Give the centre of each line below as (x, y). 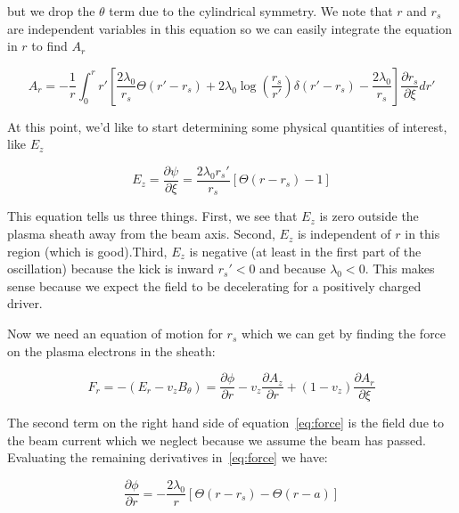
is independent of (344, 234)
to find (49, 46)
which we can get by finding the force (344, 334)
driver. (25, 303)
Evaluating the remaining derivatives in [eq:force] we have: (168, 457)
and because (293, 269)
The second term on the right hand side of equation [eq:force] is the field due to (225, 423)
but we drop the (51, 11)
